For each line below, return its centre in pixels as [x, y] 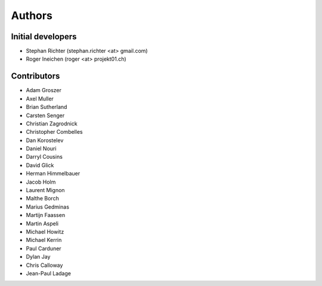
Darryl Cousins [44, 157]
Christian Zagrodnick [52, 123]
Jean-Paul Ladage [49, 273]
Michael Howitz [45, 232]
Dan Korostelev [45, 140]
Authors [32, 15]
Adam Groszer [44, 90]
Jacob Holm [41, 182]
